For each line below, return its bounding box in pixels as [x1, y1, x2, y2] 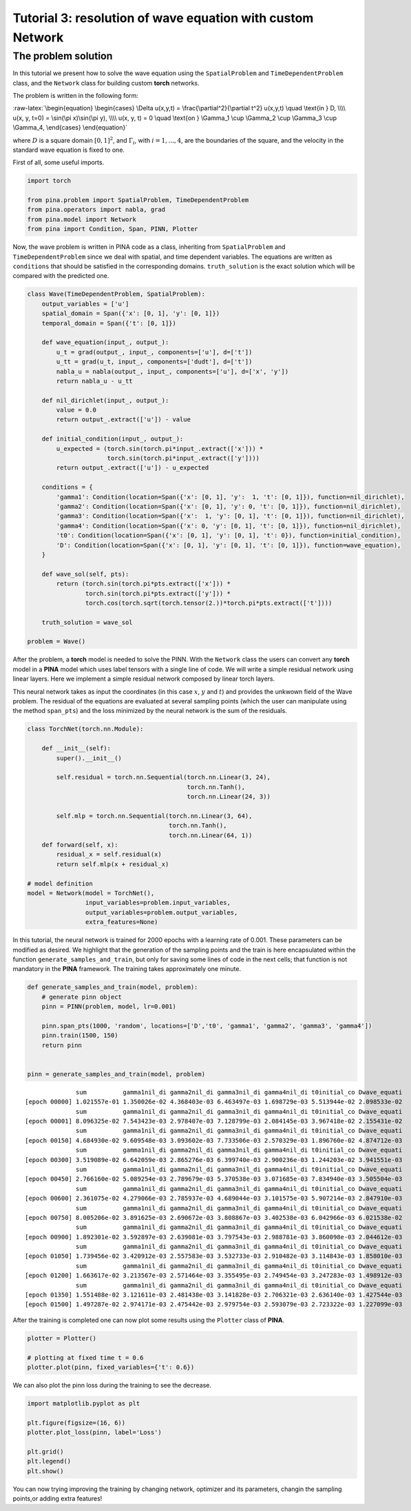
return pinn [41, 1041, 83, 1049]
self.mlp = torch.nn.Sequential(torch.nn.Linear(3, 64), [56, 812, 253, 820]
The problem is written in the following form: [12, 91, 139, 99]
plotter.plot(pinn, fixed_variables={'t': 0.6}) [27, 1363, 195, 1371]
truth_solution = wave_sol [41, 618, 134, 626]
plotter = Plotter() [27, 1334, 96, 1342]
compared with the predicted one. [12, 272, 109, 280]
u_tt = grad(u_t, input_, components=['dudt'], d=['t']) [56, 358, 253, 366]
